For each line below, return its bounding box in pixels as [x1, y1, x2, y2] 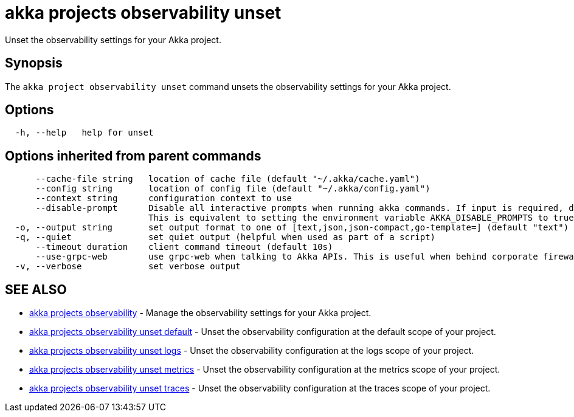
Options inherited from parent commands [5, 148, 261, 164]
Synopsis [5, 55, 63, 71]
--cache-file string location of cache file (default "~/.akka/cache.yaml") [35, 174, 420, 184]
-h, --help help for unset [15, 128, 154, 138]
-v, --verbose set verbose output [15, 261, 241, 272]
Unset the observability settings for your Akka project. [5, 34, 221, 45]
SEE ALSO [5, 281, 67, 297]
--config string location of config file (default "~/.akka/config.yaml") [35, 184, 431, 194]
